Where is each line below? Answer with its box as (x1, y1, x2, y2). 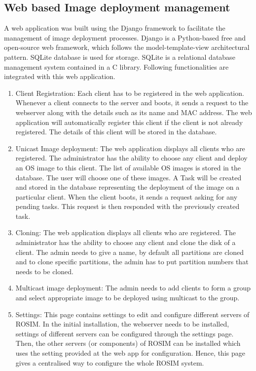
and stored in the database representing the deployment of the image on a (15, 182, 240, 192)
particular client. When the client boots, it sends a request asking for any (15, 191, 238, 202)
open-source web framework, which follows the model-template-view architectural (4, 42, 250, 52)
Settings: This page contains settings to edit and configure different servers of (15, 309, 250, 319)
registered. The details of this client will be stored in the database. (15, 126, 217, 137)
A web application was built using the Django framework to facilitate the (4, 23, 225, 33)
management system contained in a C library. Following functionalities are (4, 61, 229, 72)
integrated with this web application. (4, 71, 115, 82)
